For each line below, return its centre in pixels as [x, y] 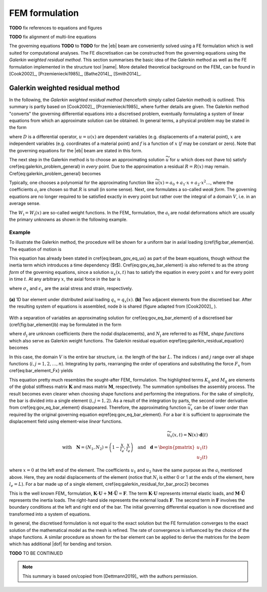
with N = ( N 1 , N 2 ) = [85, 448]
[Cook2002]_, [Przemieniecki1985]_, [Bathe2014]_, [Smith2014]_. [75, 73]
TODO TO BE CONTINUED [36, 553]
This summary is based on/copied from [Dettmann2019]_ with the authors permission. [110, 576]
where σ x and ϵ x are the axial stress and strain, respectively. [71, 289]
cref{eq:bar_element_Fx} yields [41, 371]
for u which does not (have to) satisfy [208, 159]
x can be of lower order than [219, 408]
